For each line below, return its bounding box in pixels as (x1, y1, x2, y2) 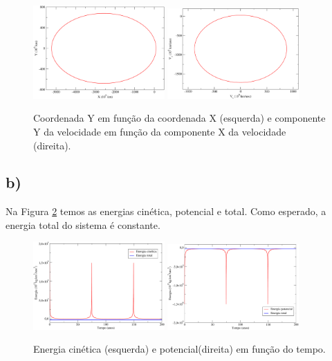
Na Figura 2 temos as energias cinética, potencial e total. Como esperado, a (6, 204, 326, 219)
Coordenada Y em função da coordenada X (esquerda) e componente (33, 111, 326, 125)
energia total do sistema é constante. (6, 217, 160, 232)
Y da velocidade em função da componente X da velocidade (33, 124, 286, 138)
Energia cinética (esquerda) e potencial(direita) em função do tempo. (33, 342, 326, 356)
